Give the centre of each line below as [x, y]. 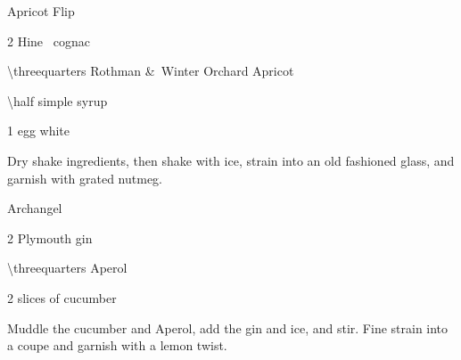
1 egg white [38, 131]
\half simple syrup [58, 100]
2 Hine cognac [49, 41]
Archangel [35, 208]
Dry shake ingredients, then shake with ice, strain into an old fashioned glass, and [231, 160]
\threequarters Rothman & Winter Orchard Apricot [151, 71]
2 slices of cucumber [62, 297]
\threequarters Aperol [67, 268]
